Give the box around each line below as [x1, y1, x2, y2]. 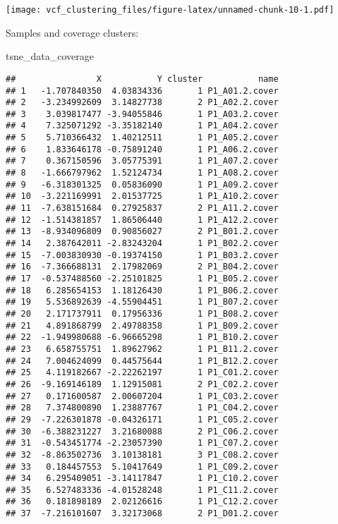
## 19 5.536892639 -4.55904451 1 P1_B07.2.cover [6, 297, 279, 307]
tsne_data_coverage [6, 49, 94, 63]
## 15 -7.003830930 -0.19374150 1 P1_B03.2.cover [6, 250, 279, 260]
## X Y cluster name [6, 73, 279, 84]
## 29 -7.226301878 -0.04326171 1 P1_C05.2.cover [6, 414, 279, 425]
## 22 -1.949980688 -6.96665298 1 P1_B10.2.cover [6, 332, 279, 343]
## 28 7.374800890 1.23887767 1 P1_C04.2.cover [6, 403, 279, 413]
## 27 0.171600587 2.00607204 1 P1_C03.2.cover [6, 391, 279, 401]
